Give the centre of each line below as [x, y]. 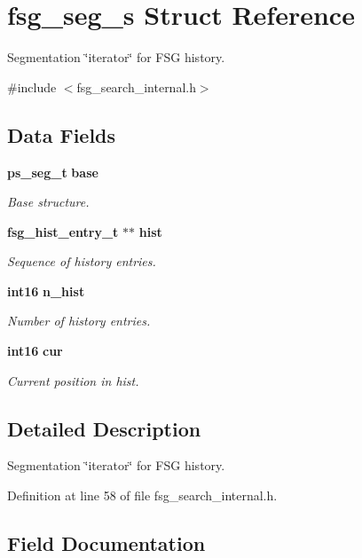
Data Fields [62, 134]
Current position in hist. [73, 380]
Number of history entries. [79, 321]
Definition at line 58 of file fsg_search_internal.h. [142, 495]
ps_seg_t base [53, 172]
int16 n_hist [46, 291]
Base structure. [48, 202]
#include [32, 86]
